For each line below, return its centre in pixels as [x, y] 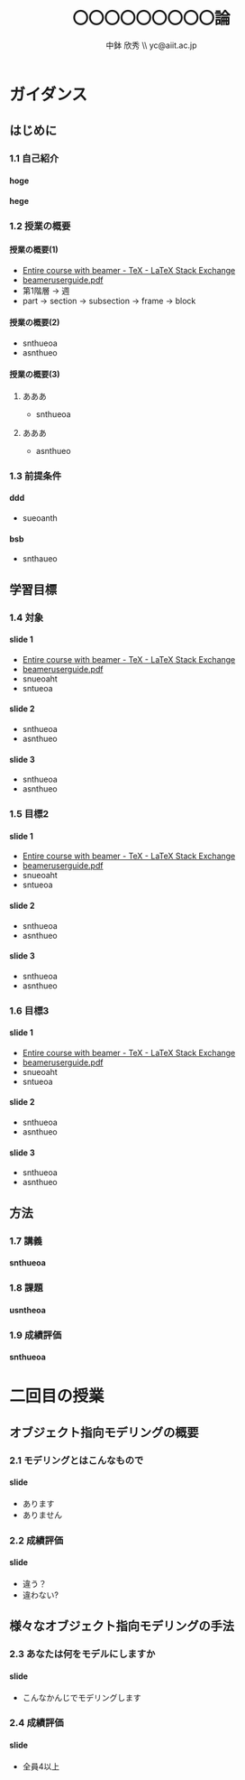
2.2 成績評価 [36, 1540]
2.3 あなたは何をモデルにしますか [82, 1655]
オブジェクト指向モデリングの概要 [104, 1432]
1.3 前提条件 [36, 476]
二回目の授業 [57, 1396]
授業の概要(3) [35, 375]
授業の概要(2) [35, 322]
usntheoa [28, 1310]
